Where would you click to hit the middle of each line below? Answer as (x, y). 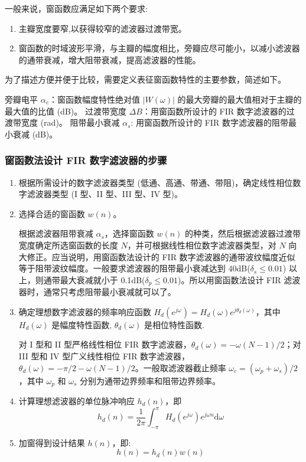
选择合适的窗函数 (52, 213)
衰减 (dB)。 (35, 134)
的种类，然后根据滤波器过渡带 (243, 233)
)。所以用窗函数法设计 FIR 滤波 (239, 279)
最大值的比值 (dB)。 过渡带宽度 (66, 111)
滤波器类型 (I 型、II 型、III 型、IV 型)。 (105, 194)
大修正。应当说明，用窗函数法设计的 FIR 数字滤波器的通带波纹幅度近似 (157, 256)
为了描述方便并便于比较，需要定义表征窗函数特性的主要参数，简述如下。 (145, 79)
